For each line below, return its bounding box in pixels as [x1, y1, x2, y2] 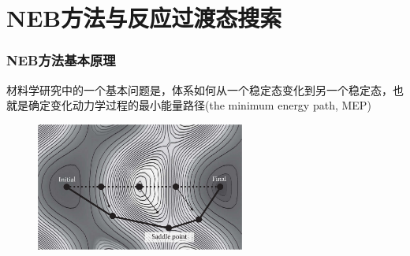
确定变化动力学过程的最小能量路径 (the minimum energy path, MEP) [28, 97, 371, 113]
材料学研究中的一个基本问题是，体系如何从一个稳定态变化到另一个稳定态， [6, 81, 393, 98]
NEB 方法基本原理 [6, 50, 116, 70]
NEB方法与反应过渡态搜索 [6, 2, 282, 34]
